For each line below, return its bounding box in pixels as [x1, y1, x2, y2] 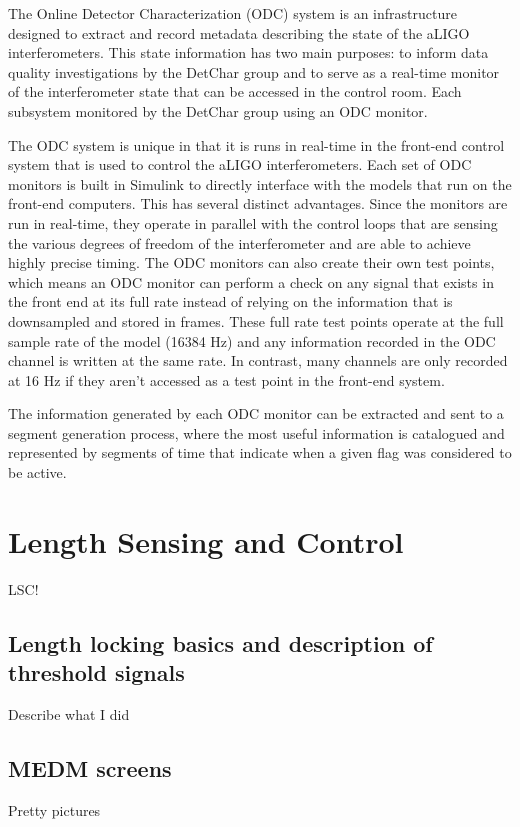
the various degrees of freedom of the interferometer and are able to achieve [8, 232, 471, 253]
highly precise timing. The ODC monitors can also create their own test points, [8, 252, 495, 273]
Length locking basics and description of [8, 627, 433, 658]
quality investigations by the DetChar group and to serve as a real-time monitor [8, 61, 500, 82]
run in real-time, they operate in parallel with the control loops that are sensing [8, 212, 498, 233]
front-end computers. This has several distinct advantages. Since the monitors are [8, 193, 508, 214]
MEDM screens [8, 752, 172, 783]
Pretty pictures [8, 799, 101, 820]
